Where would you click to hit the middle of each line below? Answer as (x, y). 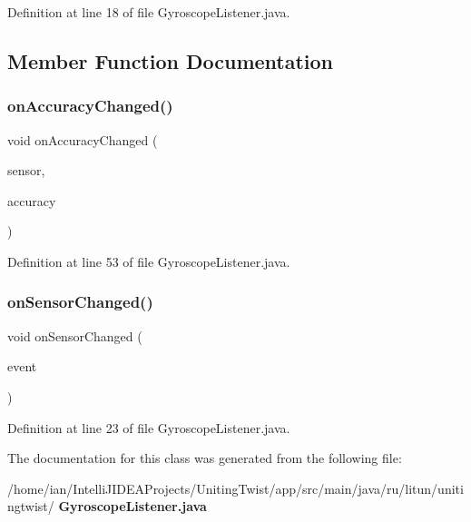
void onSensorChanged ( (75, 335)
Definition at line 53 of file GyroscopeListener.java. (149, 261)
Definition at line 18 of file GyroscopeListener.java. (149, 12)
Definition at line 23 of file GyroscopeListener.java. (149, 427)
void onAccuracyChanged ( (83, 139)
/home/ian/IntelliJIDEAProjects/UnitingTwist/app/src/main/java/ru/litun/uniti (235, 488)
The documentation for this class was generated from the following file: (205, 458)
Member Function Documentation (171, 60)
